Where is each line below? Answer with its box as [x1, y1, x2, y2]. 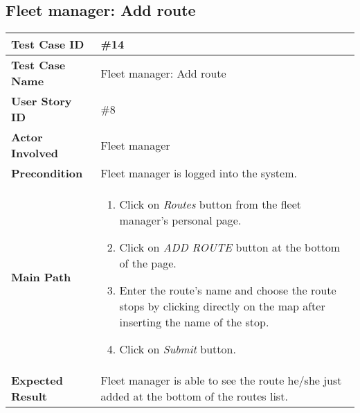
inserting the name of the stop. [119, 314, 269, 331]
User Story [11, 93, 72, 109]
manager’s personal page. [119, 212, 242, 229]
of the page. [119, 255, 177, 272]
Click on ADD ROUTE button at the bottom [119, 239, 341, 256]
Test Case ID [11, 36, 84, 53]
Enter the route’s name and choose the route [119, 282, 336, 299]
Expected [11, 372, 63, 389]
